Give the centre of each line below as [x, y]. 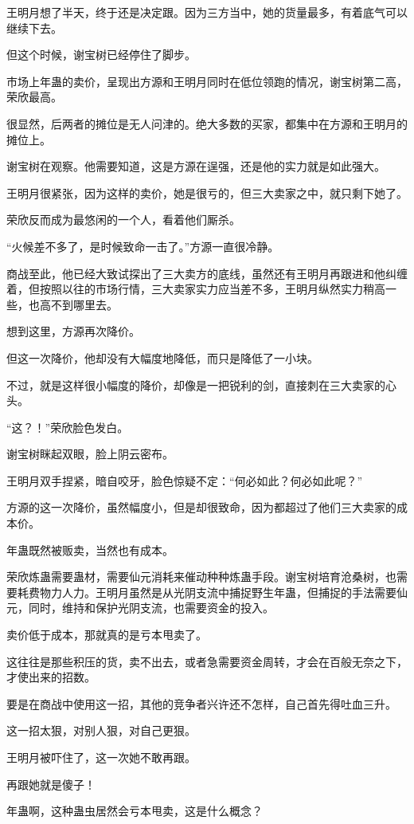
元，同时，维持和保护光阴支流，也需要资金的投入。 [140, 608]
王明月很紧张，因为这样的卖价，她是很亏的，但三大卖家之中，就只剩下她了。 [207, 192]
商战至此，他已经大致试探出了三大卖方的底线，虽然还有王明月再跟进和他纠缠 [207, 273]
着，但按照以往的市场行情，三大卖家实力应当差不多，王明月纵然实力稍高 [196, 289]
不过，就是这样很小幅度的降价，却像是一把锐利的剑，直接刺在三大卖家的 [196, 385]
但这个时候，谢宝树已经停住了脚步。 [101, 55]
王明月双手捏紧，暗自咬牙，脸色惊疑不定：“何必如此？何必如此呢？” [185, 480]
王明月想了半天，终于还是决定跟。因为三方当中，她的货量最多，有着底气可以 [207, 12]
